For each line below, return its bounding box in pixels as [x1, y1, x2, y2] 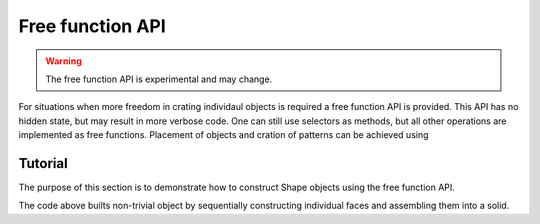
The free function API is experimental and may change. [45, 73, 273, 85]
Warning [45, 55, 82, 67]
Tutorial [18, 155, 69, 172]
